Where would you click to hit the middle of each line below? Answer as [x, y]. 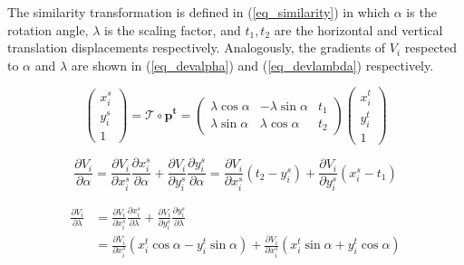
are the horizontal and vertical [358, 29]
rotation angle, [48, 29]
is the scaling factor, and [173, 29]
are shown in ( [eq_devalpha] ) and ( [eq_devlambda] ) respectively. [252, 65]
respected [431, 47]
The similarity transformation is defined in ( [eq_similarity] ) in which [199, 12]
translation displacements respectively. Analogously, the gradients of [197, 47]
